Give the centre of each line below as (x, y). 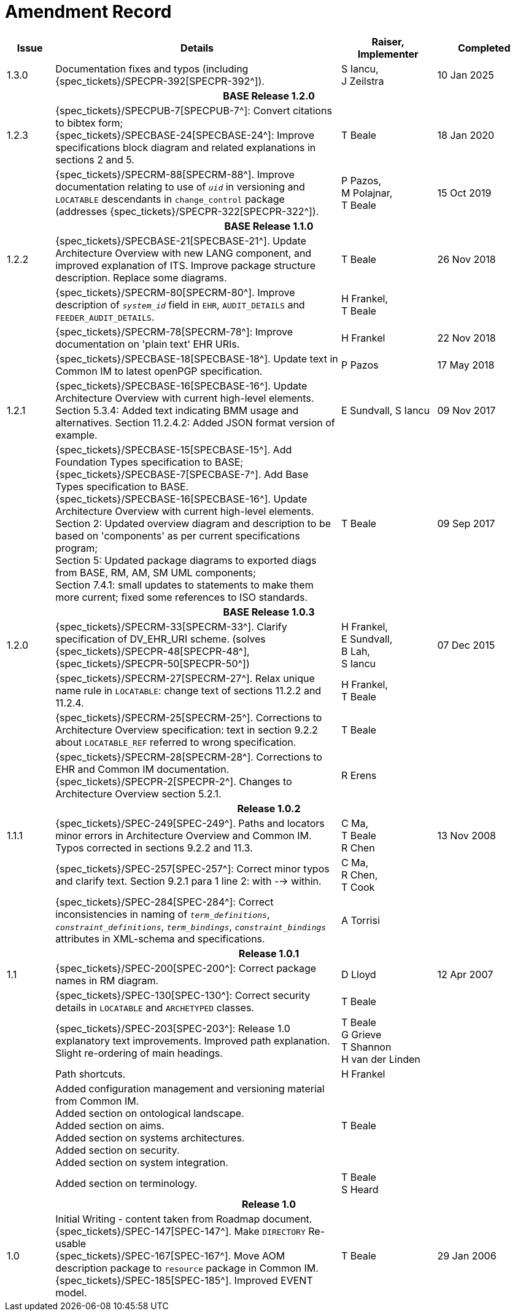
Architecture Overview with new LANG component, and (184, 253)
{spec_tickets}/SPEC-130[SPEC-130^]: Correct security (183, 995)
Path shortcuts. (91, 1074)
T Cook (358, 887)
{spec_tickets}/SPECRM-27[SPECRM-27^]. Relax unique (185, 678)
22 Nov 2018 (467, 338)
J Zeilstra (362, 81)
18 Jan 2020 (466, 135)
